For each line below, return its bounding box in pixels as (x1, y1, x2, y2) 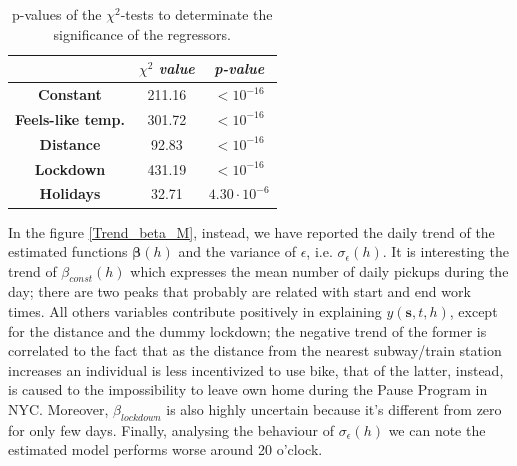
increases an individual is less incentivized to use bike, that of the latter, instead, (8, 359, 504, 380)
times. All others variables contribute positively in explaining (8, 301, 382, 322)
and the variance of (178, 241, 296, 262)
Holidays (39, 183, 101, 204)
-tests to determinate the (120, 4, 273, 24)
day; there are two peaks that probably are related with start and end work (8, 281, 471, 302)
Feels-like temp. (15, 108, 125, 129)
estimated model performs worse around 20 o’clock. (8, 439, 323, 460)
